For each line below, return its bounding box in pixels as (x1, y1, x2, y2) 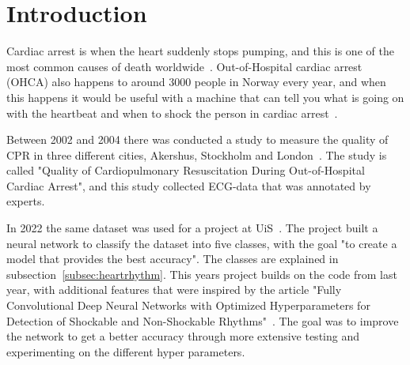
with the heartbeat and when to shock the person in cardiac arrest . (6, 104, 338, 121)
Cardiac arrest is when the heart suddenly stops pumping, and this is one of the (6, 43, 394, 59)
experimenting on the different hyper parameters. (6, 343, 245, 359)
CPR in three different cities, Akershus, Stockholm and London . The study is (6, 146, 387, 163)
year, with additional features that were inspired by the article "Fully (6, 281, 342, 298)
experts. (6, 193, 45, 209)
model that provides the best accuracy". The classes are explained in (6, 250, 339, 267)
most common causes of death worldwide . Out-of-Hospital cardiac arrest (6, 58, 363, 74)
